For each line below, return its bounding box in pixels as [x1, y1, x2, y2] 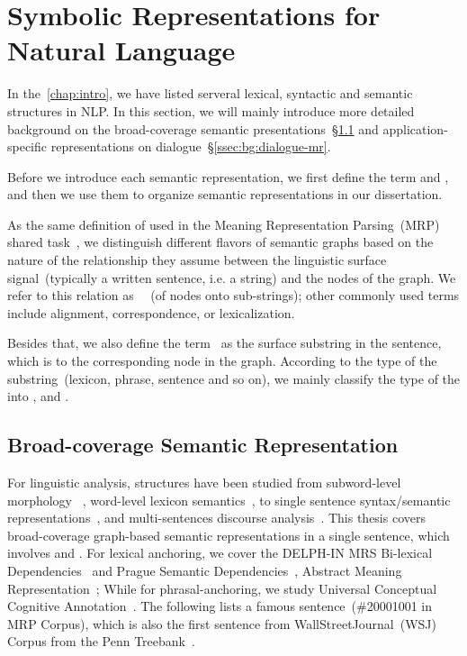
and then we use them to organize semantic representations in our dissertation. [7, 185, 443, 204]
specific [7, 137, 48, 156]
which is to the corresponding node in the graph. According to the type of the [7, 351, 437, 370]
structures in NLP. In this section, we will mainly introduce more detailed [7, 101, 415, 120]
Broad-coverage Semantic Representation [7, 431, 399, 459]
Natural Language [7, 32, 236, 68]
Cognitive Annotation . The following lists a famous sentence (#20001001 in [7, 597, 433, 615]
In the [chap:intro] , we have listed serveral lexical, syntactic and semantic [7, 84, 413, 103]
